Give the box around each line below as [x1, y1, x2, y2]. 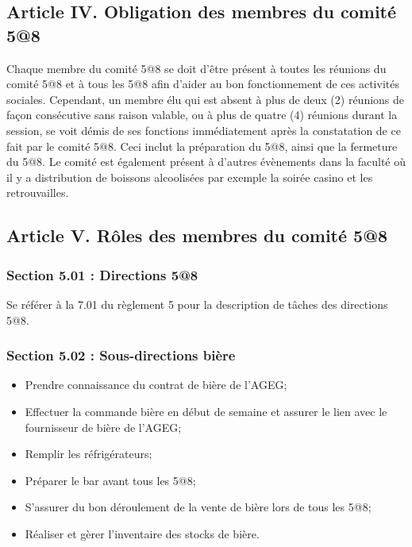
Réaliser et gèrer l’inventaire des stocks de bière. [25, 525, 260, 541]
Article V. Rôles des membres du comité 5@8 [6, 223, 387, 248]
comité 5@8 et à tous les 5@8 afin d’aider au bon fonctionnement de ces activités [6, 75, 399, 92]
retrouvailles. [6, 184, 69, 201]
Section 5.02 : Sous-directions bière [6, 345, 236, 365]
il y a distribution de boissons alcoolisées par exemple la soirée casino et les [6, 168, 373, 185]
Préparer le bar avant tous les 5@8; [25, 472, 196, 488]
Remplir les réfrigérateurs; [25, 445, 152, 462]
